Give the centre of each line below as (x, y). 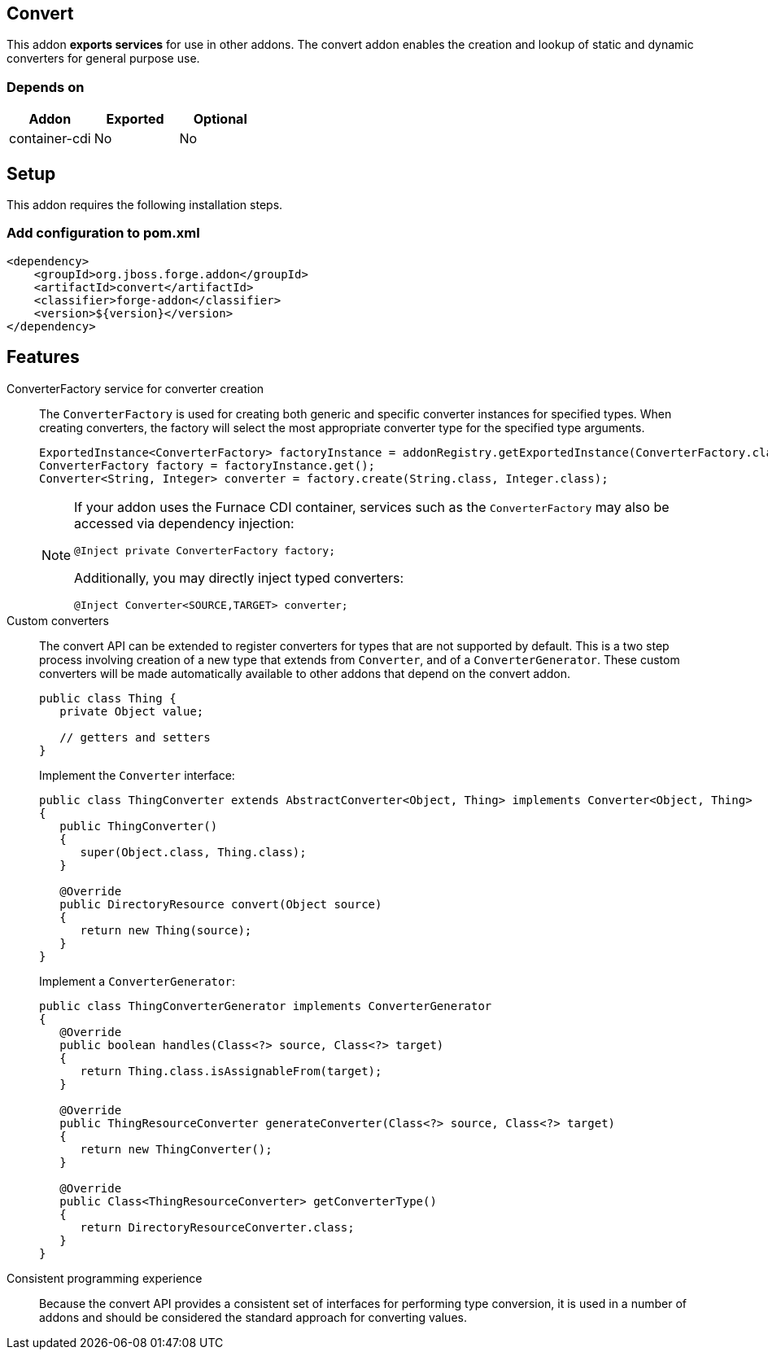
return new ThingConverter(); (176, 1149)
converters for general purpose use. (103, 59)
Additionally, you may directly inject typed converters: (239, 577)
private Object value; (132, 711)
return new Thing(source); (166, 930)
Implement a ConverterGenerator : (137, 981)
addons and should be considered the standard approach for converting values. (253, 1317)
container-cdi (50, 139)
